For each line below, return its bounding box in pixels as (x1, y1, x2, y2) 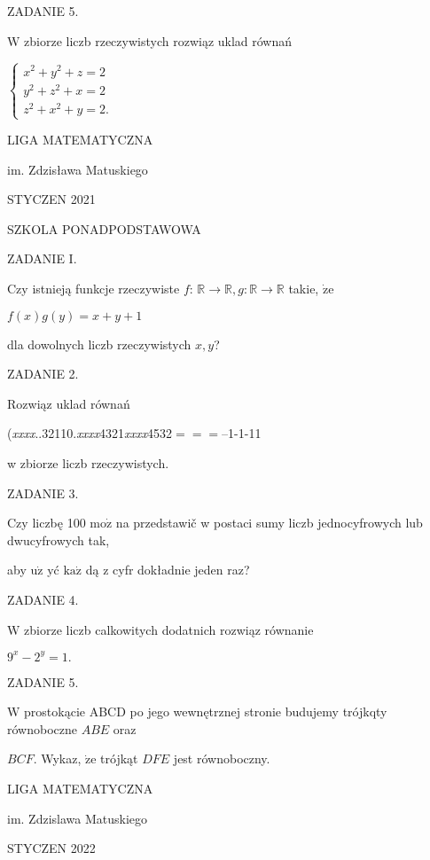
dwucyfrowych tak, (7, 530, 110, 549)
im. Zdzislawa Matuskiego (7, 809, 148, 827)
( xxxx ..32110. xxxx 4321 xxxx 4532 (7, 424, 173, 442)
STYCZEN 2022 (7, 839, 96, 857)
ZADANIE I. (7, 249, 77, 268)
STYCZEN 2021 (7, 190, 96, 208)
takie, (288, 279, 319, 297)
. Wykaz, (33, 749, 82, 768)
